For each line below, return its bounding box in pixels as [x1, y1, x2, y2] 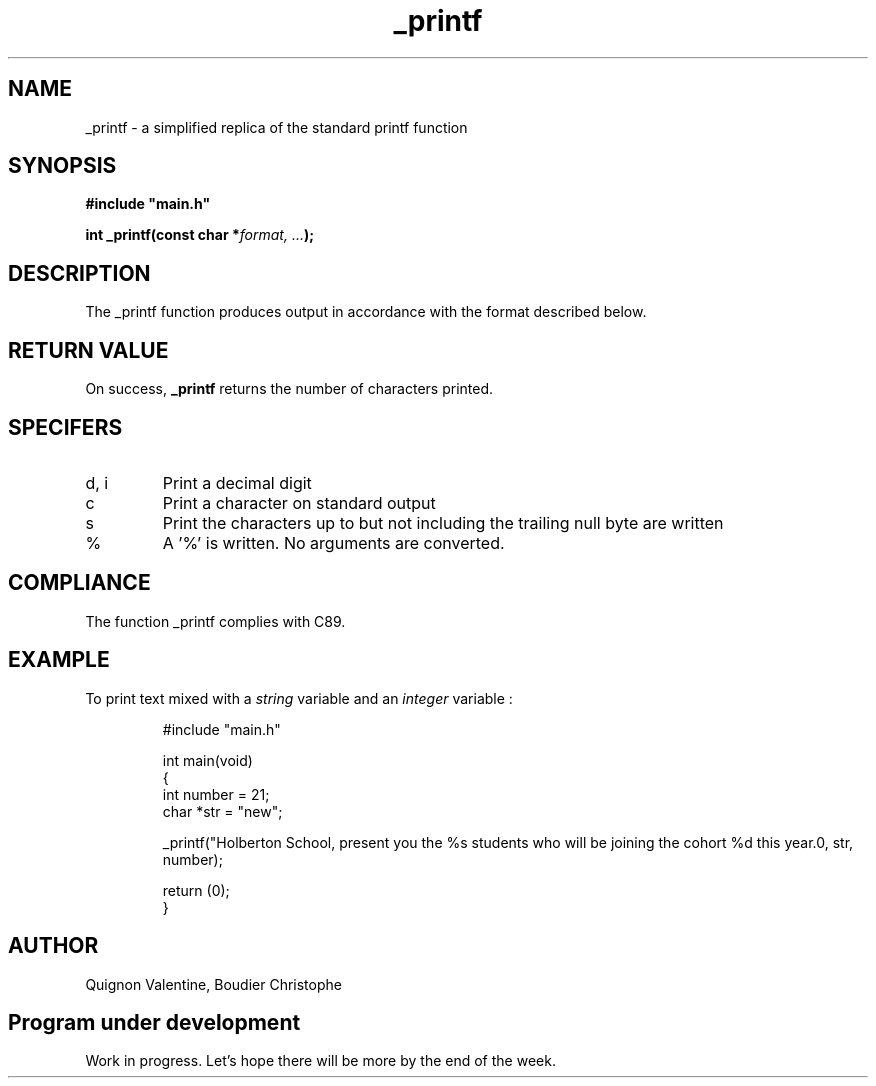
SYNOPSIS [8, 153, 117, 179]
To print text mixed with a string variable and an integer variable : [85, 689, 513, 707]
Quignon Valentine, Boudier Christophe [85, 975, 342, 993]
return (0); [162, 881, 230, 899]
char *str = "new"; [162, 802, 283, 820]
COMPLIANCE [8, 570, 151, 596]
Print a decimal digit [162, 472, 312, 493]
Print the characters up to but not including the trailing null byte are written [162, 512, 724, 533]
